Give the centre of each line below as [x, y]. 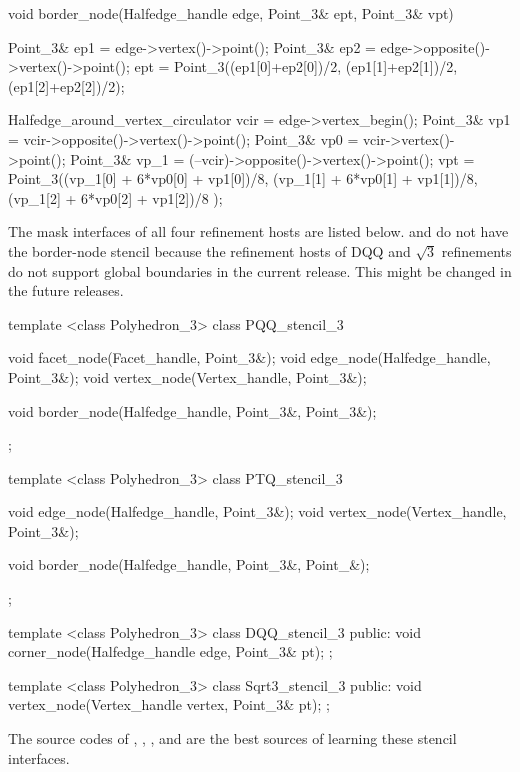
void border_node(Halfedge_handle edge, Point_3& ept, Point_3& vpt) [231, 13]
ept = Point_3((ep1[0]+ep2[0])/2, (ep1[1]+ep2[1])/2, [296, 66]
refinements [476, 250]
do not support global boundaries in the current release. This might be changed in [260, 270]
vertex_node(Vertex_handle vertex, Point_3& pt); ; [169, 704]
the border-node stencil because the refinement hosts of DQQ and [209, 250]
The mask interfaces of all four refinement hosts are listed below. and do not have [258, 231]
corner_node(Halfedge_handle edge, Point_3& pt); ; [170, 651]
